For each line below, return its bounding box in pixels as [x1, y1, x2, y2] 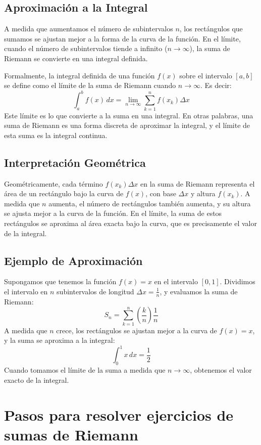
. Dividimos [220, 276, 255, 287]
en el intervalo [154, 276, 198, 287]
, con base [145, 188, 176, 199]
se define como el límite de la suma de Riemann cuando [4, 80, 176, 91]
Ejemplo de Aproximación [4, 252, 143, 268]
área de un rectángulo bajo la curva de [4, 188, 124, 199]
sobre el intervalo [179, 70, 232, 80]
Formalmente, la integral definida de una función [4, 70, 155, 80]
